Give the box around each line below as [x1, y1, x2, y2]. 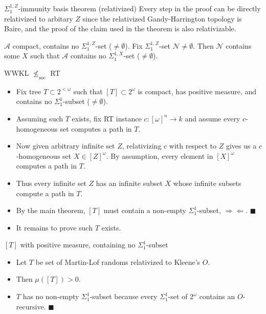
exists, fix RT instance [72, 113, 142, 123]
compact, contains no [12, 40, 79, 51]
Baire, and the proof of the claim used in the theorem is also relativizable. [4, 23, 236, 34]
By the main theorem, [16, 205, 85, 216]
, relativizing [122, 140, 162, 151]
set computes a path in [60, 123, 132, 134]
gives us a [226, 140, 257, 151]
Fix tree [16, 86, 41, 96]
